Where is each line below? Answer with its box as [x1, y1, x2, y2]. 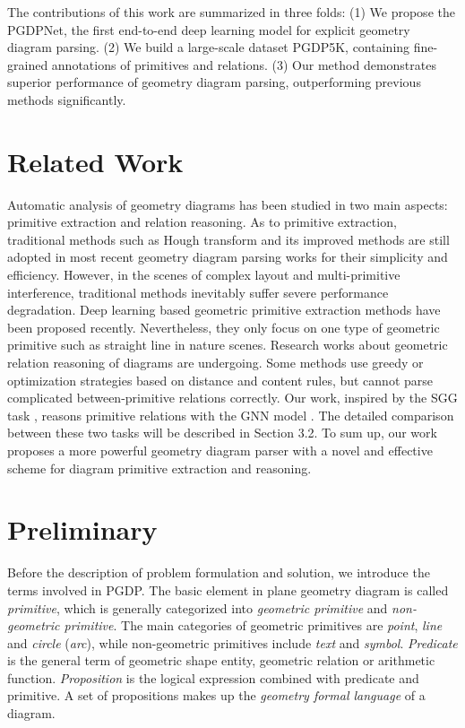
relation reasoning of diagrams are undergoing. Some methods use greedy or [7, 353, 424, 372]
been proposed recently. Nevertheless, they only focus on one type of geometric [7, 317, 440, 336]
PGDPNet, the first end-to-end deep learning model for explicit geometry [7, 20, 410, 39]
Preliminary [7, 511, 158, 548]
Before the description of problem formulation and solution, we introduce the [7, 563, 430, 582]
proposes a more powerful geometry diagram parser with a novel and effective [7, 441, 433, 459]
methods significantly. [7, 90, 126, 108]
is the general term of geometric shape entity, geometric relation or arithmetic [7, 651, 435, 670]
